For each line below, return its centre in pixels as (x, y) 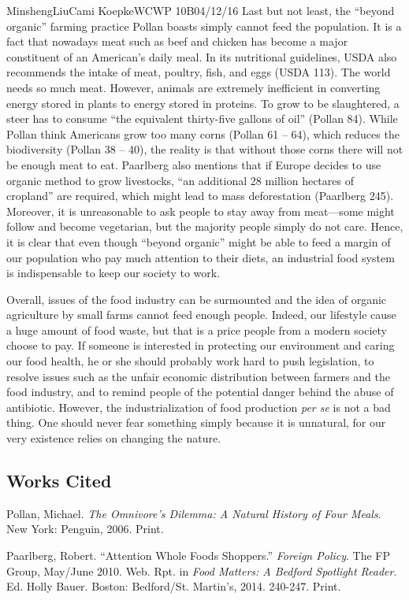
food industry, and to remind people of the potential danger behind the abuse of (200, 392)
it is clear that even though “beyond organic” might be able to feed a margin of (199, 241)
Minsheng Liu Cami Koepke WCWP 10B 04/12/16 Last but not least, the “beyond (201, 10)
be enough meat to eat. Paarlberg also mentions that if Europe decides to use (194, 164)
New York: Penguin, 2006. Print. (85, 529)
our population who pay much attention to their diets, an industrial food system (201, 257)
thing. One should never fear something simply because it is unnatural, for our (196, 422)
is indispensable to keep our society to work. (113, 273)
